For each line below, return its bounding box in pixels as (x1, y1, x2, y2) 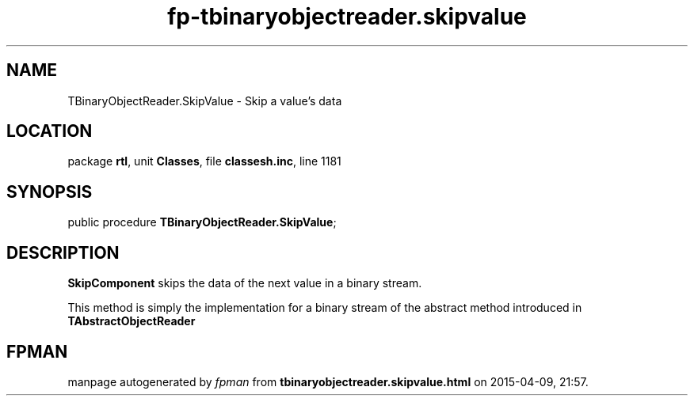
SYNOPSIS (6, 181, 93, 202)
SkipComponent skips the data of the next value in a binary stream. (67, 276, 422, 290)
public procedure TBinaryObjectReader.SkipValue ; (67, 215, 337, 229)
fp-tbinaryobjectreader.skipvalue (167, 3, 527, 30)
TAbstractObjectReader (67, 314, 196, 328)
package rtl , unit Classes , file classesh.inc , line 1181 (67, 154, 341, 169)
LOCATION (6, 121, 93, 142)
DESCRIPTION (6, 242, 120, 263)
